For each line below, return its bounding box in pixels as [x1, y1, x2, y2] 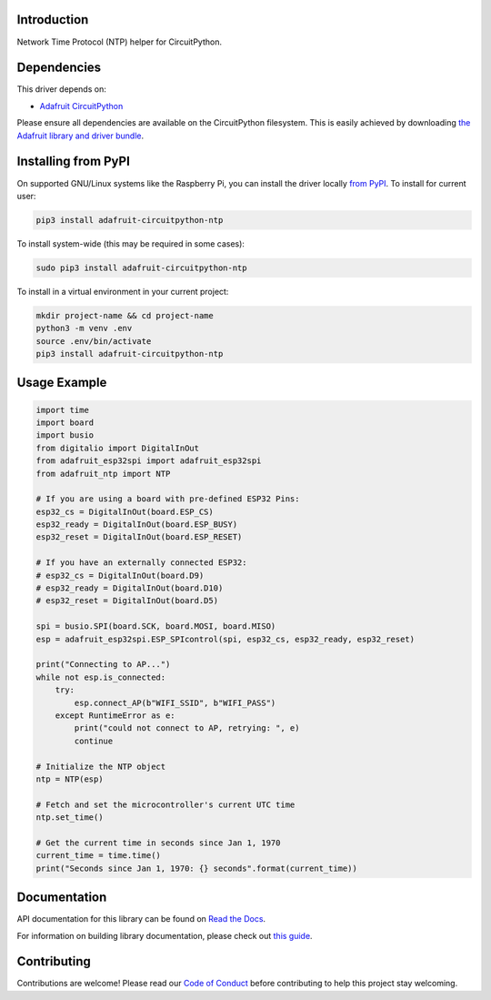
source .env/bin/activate [35, 336, 152, 346]
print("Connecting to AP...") [35, 660, 171, 670]
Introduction [16, 12, 89, 27]
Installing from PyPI [16, 154, 131, 169]
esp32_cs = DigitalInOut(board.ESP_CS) [35, 506, 214, 517]
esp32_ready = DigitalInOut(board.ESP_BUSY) [35, 520, 238, 530]
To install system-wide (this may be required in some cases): [16, 237, 245, 249]
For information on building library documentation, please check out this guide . [16, 930, 313, 941]
